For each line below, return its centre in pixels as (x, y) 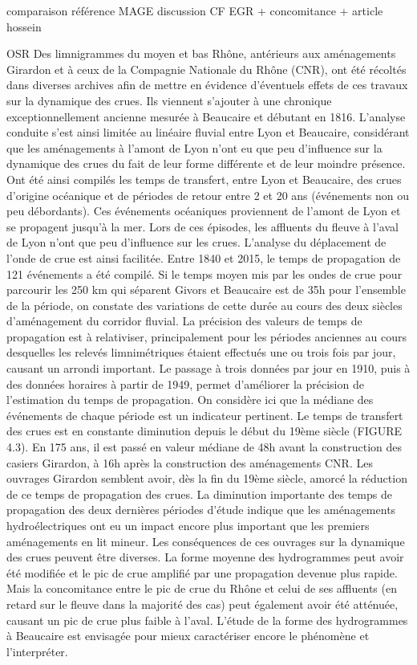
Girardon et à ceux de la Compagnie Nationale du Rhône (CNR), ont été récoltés (206, 69)
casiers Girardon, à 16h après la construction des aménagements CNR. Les (190, 462)
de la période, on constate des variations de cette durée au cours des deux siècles (204, 305)
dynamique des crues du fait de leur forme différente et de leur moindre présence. (206, 163)
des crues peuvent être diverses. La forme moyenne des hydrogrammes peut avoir (205, 557)
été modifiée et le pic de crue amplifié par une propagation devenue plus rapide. (202, 572)
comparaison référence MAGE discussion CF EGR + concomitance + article (195, 10)
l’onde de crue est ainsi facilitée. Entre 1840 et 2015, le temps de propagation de (204, 257)
